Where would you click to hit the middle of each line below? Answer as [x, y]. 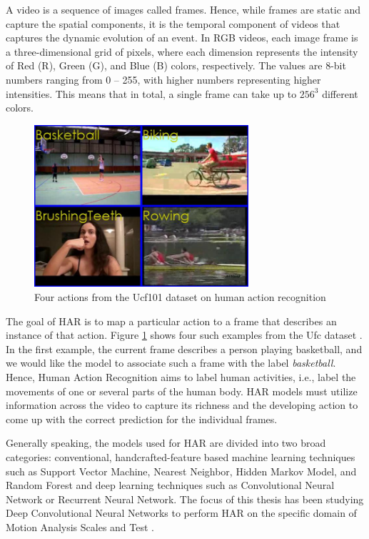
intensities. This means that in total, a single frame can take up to [151, 93]
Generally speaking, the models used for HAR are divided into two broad [166, 443]
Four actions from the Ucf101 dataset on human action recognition [180, 297]
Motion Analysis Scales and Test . [80, 526]
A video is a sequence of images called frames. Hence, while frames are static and [183, 9]
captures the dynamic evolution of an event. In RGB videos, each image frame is [182, 38]
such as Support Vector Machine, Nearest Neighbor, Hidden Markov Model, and [181, 471]
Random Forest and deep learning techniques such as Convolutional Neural [170, 485]
